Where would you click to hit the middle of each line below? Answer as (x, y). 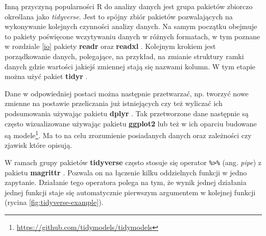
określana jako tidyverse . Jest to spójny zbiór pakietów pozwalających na (119, 16)
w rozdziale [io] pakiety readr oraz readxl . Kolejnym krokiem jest (110, 46)
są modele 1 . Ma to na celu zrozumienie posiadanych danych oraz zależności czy (128, 134)
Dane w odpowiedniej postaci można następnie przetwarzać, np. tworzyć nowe (127, 93)
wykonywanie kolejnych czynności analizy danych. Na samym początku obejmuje (131, 26)
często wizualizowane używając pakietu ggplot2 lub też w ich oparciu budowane (131, 123)
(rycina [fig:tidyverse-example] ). (54, 202)
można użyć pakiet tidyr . (46, 76)
